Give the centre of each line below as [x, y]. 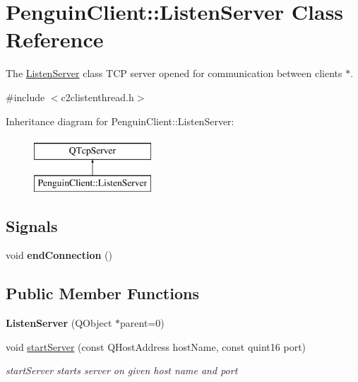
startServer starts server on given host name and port [122, 370]
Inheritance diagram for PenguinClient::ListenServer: [120, 121]
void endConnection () [59, 255]
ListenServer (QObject [59, 323]
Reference [55, 39]
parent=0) [142, 323]
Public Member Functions [102, 293]
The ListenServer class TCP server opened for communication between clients [174, 73]
